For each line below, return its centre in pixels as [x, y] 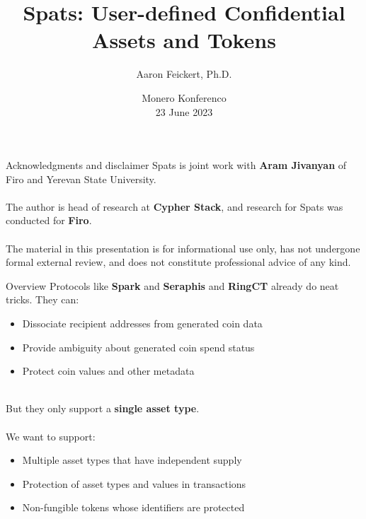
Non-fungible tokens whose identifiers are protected [133, 507]
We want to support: [51, 436]
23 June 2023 [184, 111]
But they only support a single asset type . [103, 408]
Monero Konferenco [184, 97]
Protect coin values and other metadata [108, 371]
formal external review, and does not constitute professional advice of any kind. [178, 262]
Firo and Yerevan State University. [81, 179]
